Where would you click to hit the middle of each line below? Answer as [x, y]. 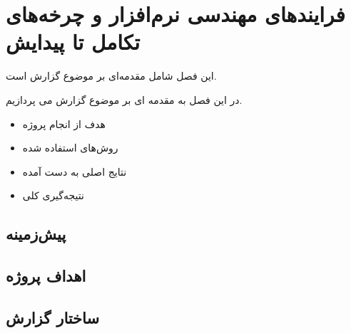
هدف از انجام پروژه [64, 123]
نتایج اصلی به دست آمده [75, 171]
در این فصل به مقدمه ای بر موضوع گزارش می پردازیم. [124, 99]
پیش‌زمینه [36, 234]
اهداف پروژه [46, 276]
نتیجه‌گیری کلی [53, 195]
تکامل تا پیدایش [73, 42]
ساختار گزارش [53, 317]
